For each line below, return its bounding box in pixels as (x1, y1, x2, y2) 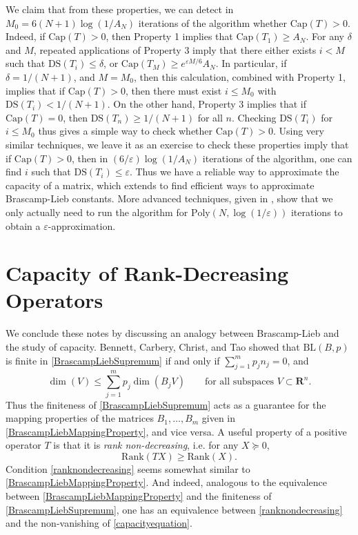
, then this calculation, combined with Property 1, (134, 69, 346, 84)
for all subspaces (204, 377, 275, 387)
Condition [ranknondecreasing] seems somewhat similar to (6, 461, 250, 476)
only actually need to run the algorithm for (6, 204, 188, 219)
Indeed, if (6, 29, 46, 43)
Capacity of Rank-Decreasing (6, 259, 289, 287)
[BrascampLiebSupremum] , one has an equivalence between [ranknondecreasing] (6, 502, 343, 516)
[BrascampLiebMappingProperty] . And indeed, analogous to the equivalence (6, 475, 328, 489)
